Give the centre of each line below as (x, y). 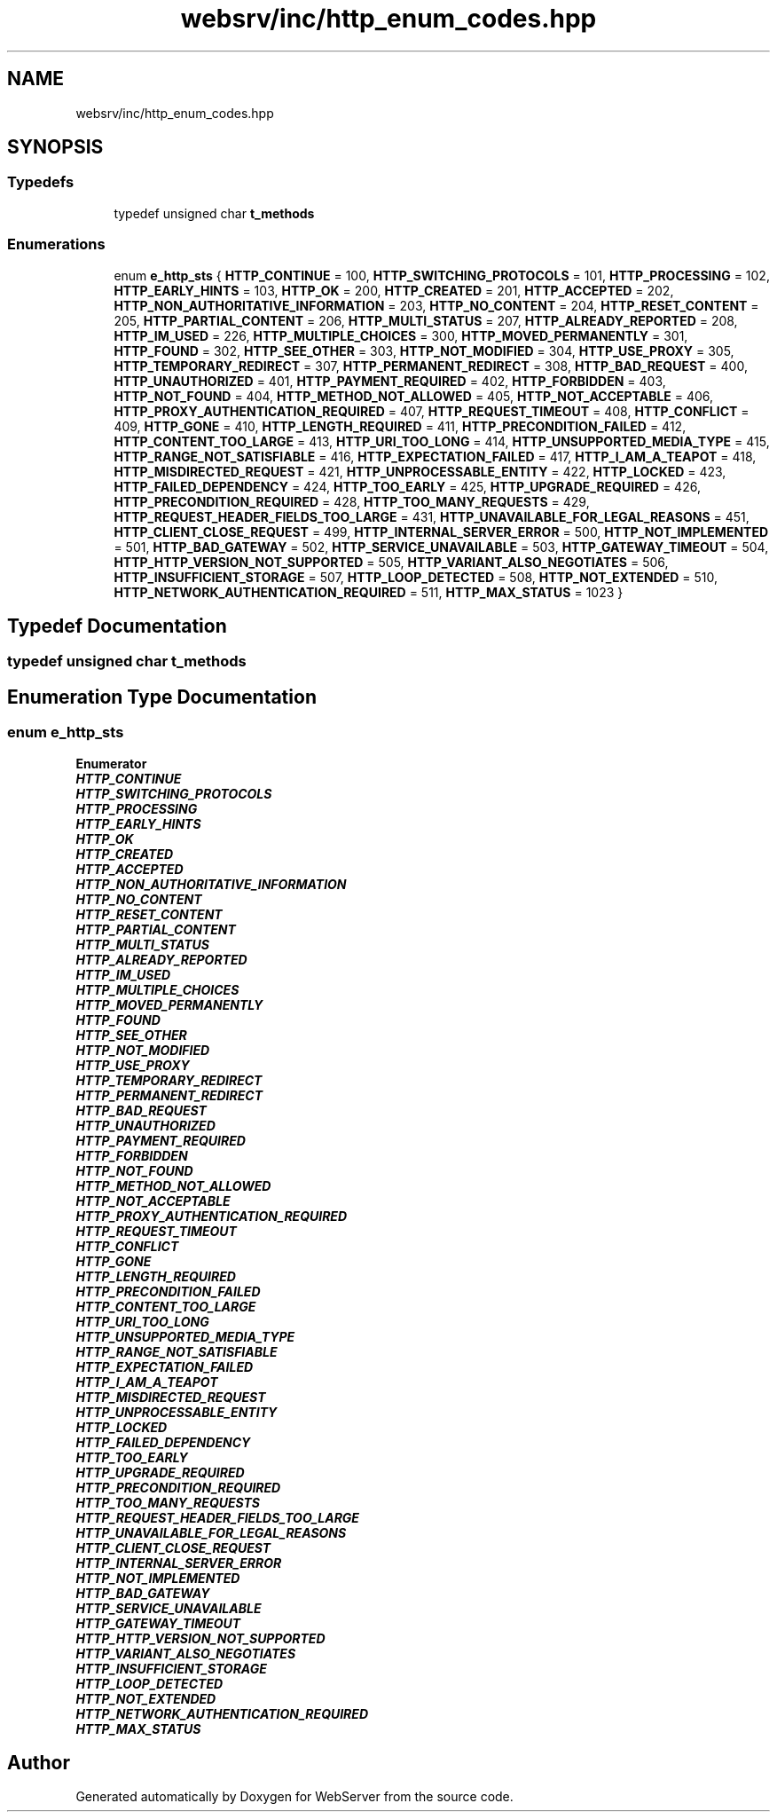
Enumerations (56, 244)
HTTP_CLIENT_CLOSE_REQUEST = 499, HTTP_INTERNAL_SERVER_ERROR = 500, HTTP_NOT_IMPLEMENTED (441, 532)
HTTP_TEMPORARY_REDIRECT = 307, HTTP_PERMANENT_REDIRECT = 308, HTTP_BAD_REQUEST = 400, (431, 366)
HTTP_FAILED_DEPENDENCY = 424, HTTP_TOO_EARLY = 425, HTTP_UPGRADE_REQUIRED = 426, (407, 486)
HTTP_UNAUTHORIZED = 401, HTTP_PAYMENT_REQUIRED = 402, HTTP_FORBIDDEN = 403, (390, 381)
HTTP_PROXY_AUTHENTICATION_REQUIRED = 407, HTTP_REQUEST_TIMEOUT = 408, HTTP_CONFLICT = (432, 411)
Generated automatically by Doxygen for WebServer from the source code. (294, 1797)
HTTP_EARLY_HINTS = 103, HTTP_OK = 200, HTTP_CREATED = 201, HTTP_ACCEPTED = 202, (394, 290)
